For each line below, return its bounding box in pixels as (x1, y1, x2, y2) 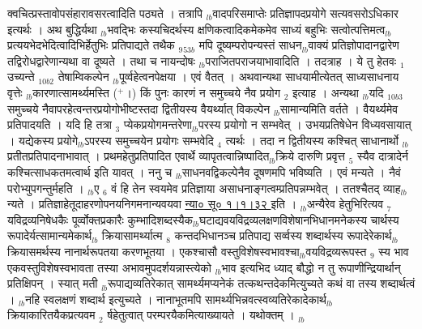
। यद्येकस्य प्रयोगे (7, 131, 79, 148)
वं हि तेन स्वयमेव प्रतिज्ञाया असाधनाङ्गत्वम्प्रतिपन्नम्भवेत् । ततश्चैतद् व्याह (111, 179, 401, 196)
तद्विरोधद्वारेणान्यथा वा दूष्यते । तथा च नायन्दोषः (7, 52, 195, 69)
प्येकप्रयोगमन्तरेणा (123, 116, 193, 133)
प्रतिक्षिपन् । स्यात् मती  (7, 275, 102, 292)
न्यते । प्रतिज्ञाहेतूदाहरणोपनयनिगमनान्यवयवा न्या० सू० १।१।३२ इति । (7, 195, 297, 212)
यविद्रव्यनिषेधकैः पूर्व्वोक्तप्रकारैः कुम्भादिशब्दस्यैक (7, 211, 193, 228)
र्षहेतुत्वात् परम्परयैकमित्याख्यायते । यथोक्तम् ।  (107, 306, 299, 323)
